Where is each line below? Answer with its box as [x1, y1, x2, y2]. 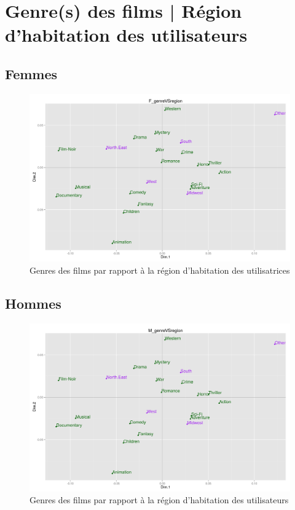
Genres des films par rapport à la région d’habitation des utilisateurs [29, 493, 289, 506]
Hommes [5, 294, 61, 313]
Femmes [5, 64, 58, 83]
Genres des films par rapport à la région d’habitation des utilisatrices [29, 264, 290, 277]
